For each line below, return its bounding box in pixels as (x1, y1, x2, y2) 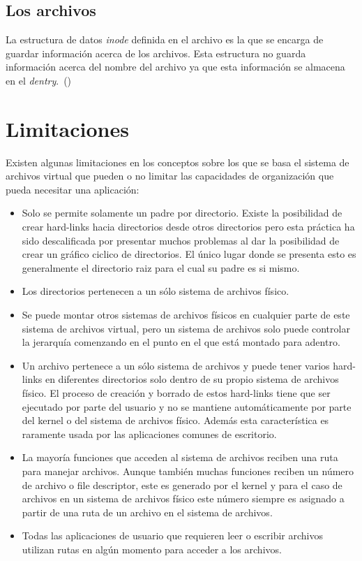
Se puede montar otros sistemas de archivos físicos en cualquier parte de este (22, 307, 350, 322)
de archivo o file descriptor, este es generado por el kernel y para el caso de (22, 477, 342, 492)
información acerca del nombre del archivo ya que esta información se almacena (6, 59, 345, 74)
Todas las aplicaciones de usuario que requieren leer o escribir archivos (22, 528, 324, 543)
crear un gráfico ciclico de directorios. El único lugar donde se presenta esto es (22, 247, 356, 261)
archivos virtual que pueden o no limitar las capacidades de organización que (6, 168, 334, 183)
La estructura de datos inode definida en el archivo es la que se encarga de (6, 32, 324, 47)
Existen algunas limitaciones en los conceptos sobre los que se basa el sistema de (6, 154, 349, 169)
